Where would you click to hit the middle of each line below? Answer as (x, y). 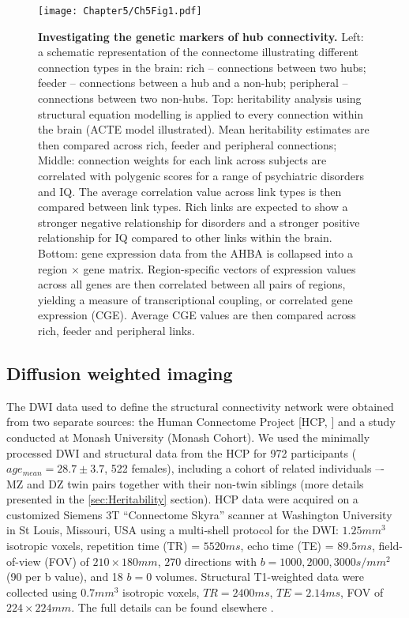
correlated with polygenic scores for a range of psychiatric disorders (201, 175)
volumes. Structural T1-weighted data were (260, 577)
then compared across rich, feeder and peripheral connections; (188, 144)
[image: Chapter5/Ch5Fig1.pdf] (120, 11)
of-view (24, 561)
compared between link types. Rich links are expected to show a (193, 207)
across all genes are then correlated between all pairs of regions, (192, 284)
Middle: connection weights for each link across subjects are (182, 160)
